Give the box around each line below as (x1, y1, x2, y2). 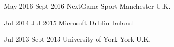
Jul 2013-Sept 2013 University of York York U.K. (4, 34, 151, 44)
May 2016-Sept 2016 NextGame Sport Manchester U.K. (4, 1, 171, 11)
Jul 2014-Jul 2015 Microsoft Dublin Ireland (4, 17, 133, 27)
